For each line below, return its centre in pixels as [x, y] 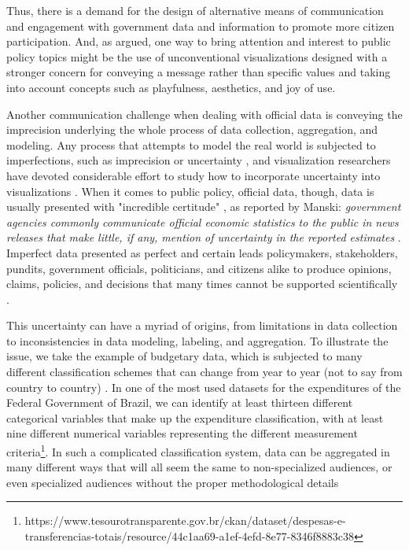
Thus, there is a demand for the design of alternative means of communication [195, 10]
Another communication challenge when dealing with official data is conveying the [204, 114]
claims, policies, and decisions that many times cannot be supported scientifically [202, 284]
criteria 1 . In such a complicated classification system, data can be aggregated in [198, 450]
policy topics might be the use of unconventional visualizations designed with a [197, 56]
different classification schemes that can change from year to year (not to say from [204, 372]
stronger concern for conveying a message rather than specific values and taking [199, 72]
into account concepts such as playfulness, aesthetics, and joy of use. [171, 87]
